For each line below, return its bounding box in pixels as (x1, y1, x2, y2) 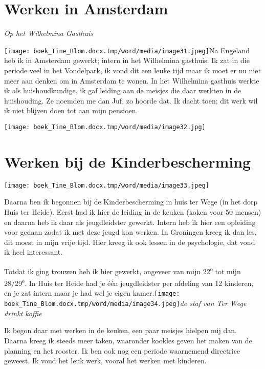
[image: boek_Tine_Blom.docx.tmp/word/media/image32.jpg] (4, 123, 206, 131)
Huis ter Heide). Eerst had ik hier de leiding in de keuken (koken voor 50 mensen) (4, 206, 261, 217)
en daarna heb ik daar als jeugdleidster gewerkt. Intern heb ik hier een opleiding (4, 216, 256, 227)
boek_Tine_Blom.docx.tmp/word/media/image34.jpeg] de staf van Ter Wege (4, 298, 247, 309)
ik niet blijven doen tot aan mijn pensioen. (4, 105, 138, 116)
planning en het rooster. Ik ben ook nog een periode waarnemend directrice (4, 345, 240, 356)
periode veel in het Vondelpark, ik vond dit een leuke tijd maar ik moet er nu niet (4, 65, 261, 75)
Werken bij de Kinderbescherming (4, 151, 251, 172)
